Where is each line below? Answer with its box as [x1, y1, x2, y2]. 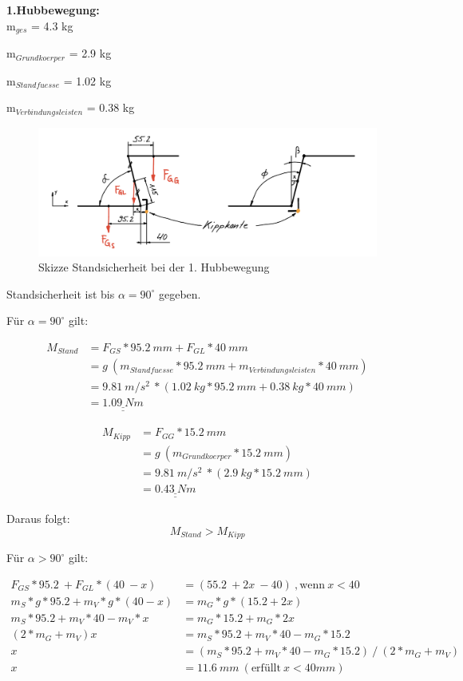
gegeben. [159, 285, 201, 302]
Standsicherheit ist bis [6, 285, 115, 302]
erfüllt [251, 663, 281, 675]
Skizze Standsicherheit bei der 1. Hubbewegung [38, 259, 270, 275]
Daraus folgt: [6, 510, 70, 527]
